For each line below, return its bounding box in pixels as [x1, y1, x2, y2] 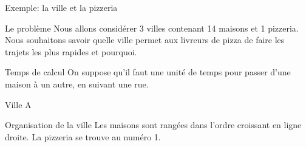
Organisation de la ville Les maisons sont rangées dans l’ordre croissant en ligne [5, 118, 302, 131]
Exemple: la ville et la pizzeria [5, 1, 118, 13]
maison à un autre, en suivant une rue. [5, 77, 149, 90]
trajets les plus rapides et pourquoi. [5, 45, 137, 58]
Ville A [5, 98, 32, 111]
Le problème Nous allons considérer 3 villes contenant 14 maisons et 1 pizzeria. [5, 21, 299, 34]
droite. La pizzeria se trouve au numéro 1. [5, 130, 161, 143]
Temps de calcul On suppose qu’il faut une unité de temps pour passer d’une [5, 66, 291, 78]
